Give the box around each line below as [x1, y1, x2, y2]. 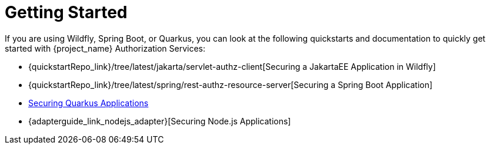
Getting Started [5, 2, 128, 22]
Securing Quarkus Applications [28, 97, 149, 108]
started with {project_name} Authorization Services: [5, 43, 206, 53]
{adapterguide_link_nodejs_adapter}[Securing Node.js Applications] [28, 116, 291, 126]
